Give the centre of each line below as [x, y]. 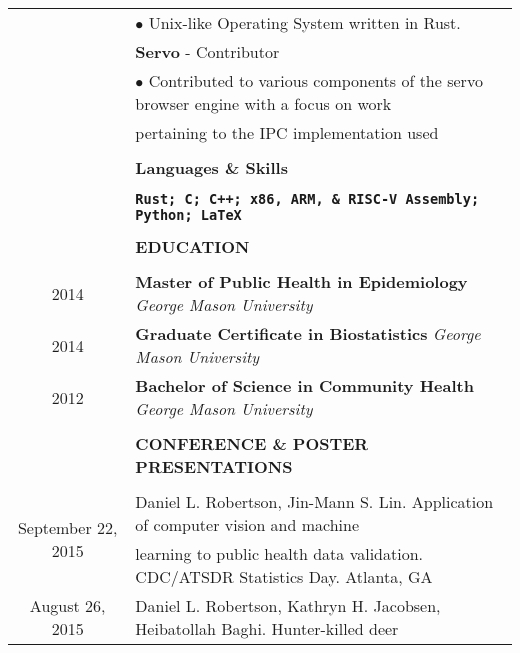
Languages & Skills [211, 167]
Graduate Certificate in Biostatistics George [308, 333]
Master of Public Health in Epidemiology [301, 281]
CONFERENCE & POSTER [252, 443]
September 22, [67, 527]
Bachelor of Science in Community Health [304, 385]
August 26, [67, 605]
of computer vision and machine [247, 524]
